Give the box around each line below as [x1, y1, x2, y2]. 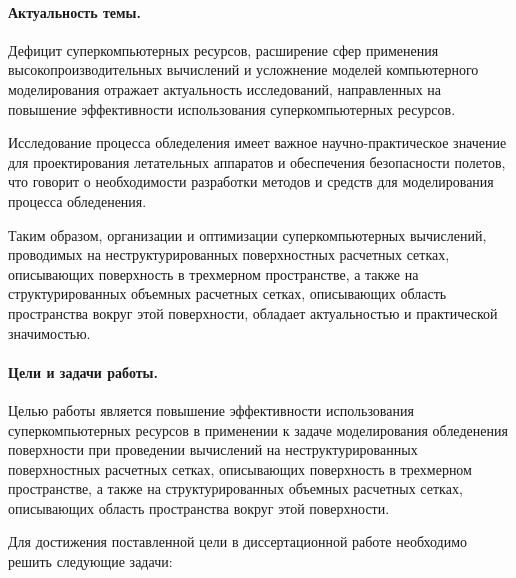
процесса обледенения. [8, 190, 147, 211]
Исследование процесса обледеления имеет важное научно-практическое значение [8, 132, 507, 153]
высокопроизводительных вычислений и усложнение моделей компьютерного [8, 59, 479, 80]
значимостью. [8, 322, 91, 343]
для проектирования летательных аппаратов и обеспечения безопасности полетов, [8, 151, 506, 172]
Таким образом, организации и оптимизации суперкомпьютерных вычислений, [8, 224, 487, 245]
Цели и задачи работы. [8, 361, 158, 382]
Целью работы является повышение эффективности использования [8, 399, 414, 420]
